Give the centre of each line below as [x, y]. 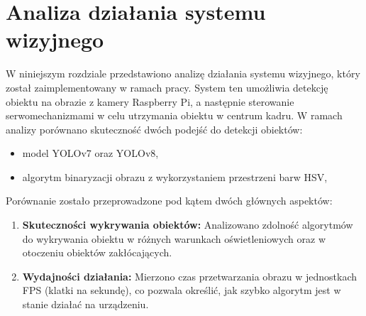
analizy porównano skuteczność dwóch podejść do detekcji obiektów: [154, 129]
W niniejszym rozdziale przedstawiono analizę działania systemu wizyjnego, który [183, 73]
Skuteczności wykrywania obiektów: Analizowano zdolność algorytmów [188, 225]
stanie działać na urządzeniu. [85, 304]
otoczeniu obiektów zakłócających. [97, 252]
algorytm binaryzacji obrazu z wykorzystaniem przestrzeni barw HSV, [175, 176]
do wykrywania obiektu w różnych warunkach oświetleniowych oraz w [174, 238]
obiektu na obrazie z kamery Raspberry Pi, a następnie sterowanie [150, 101]
